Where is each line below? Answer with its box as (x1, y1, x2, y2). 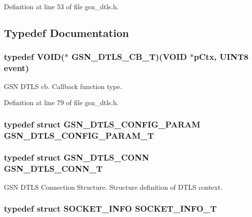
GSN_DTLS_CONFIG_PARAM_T (4, 129, 154, 141)
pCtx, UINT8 (194, 51, 249, 63)
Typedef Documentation (4, 25, 129, 40)
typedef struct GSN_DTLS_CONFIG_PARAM (4, 118, 201, 130)
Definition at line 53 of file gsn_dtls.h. (4, 1, 119, 11)
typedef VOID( (4, 51, 65, 63)
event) (4, 62, 29, 74)
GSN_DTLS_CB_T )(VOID (71, 51, 187, 63)
